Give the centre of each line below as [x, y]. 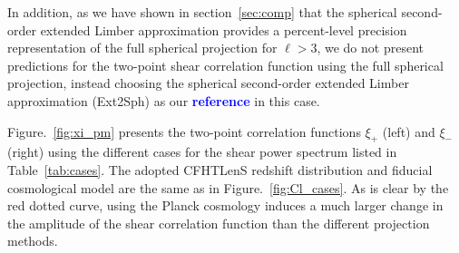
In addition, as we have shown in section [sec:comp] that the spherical [202, 12]
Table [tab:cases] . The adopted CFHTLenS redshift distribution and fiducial [220, 169]
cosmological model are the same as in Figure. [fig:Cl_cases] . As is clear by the [228, 187]
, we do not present [370, 48]
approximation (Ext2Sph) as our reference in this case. [164, 100]
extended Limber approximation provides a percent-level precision [224, 29]
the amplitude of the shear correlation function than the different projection [219, 223]
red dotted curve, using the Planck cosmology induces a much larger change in [225, 205]
